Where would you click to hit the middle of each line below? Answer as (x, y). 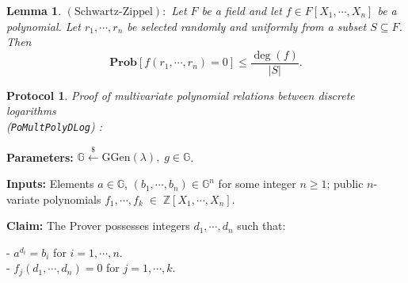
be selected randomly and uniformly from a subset (247, 26)
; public (345, 184)
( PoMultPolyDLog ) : (55, 126)
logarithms (31, 111)
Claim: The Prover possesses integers (98, 226)
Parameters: (40, 157)
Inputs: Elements (50, 184)
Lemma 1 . (34, 10)
